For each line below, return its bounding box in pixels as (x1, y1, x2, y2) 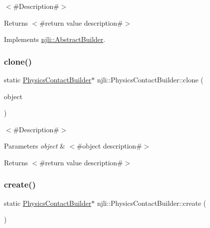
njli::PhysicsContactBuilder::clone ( (97, 75, 204, 84)
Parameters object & (4, 141, 66, 151)
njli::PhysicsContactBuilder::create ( (97, 197, 207, 208)
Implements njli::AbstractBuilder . (4, 34, 105, 44)
